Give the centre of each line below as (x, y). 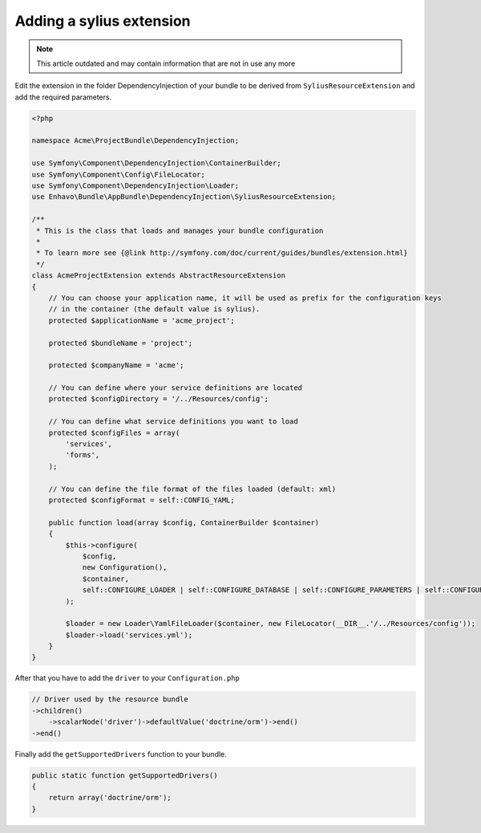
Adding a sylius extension (103, 21)
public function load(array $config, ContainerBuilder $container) (184, 522)
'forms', (83, 455)
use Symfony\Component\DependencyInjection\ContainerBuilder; (156, 163)
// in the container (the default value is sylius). (154, 309)
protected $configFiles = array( (114, 433)
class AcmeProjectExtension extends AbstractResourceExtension (159, 276)
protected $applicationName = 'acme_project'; (142, 320)
